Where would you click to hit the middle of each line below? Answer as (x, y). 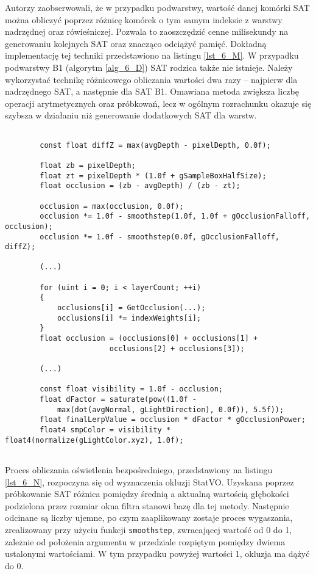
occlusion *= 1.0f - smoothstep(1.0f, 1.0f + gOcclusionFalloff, (175, 216)
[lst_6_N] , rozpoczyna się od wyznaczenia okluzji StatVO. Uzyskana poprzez (149, 481)
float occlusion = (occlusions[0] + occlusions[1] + (149, 339)
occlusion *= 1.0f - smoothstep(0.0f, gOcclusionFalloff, (160, 237)
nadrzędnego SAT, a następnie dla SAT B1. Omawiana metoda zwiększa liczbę (152, 91)
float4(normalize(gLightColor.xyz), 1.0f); (94, 440)
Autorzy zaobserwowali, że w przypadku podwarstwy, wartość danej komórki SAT (157, 7)
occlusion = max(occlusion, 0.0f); (112, 206)
